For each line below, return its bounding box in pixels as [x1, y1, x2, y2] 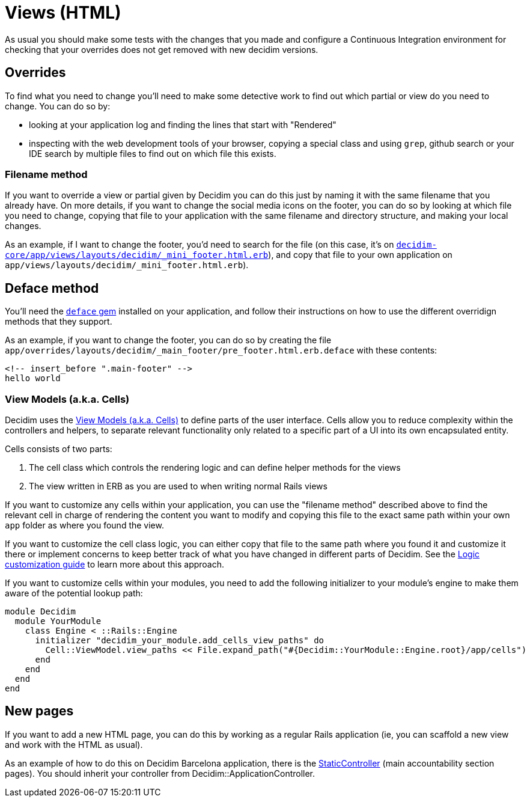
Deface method [5, 280, 99, 296]
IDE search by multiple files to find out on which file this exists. [29, 148, 276, 159]
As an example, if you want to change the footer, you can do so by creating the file [5, 335, 332, 346]
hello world [5, 373, 61, 384]
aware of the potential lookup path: [5, 587, 143, 598]
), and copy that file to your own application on [268, 249, 452, 260]
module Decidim [5, 606, 76, 616]
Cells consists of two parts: [5, 443, 112, 454]
